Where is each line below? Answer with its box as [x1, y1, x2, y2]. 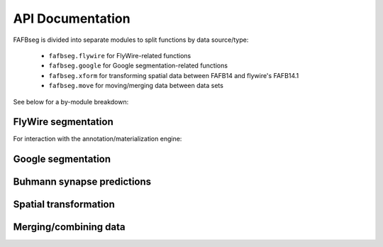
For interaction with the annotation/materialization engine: [13, 135, 182, 143]
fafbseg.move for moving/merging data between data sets [48, 82, 223, 90]
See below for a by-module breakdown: [13, 97, 129, 106]
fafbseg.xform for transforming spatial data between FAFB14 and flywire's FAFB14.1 [48, 71, 299, 79]
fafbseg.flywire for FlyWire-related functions [48, 51, 191, 60]
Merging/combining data [13, 221, 126, 234]
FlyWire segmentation [13, 116, 113, 128]
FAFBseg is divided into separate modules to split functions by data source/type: [13, 35, 249, 44]
